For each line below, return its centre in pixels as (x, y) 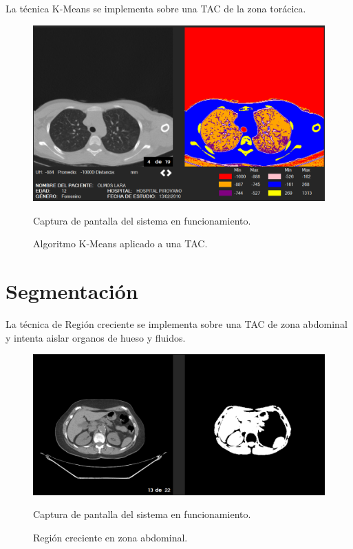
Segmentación (72, 291)
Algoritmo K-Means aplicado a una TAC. (120, 244)
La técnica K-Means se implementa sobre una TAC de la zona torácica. (156, 8)
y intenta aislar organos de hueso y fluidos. (96, 337)
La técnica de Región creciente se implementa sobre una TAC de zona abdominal (176, 323)
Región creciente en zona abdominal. (110, 537)
